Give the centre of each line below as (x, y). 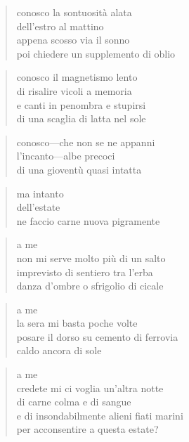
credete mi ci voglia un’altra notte (90, 388)
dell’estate (38, 207)
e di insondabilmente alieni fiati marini (100, 415)
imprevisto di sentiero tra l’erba (85, 272)
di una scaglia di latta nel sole (81, 118)
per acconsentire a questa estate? (87, 429)
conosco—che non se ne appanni (86, 142)
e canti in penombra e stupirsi (81, 104)
